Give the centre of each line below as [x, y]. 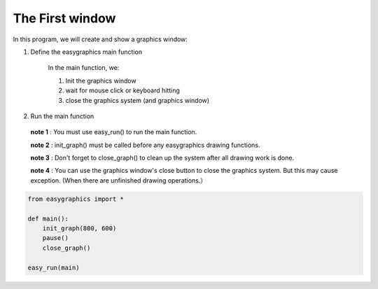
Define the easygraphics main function [86, 52]
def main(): [48, 218]
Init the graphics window [101, 80]
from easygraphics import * [76, 199]
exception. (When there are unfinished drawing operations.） [119, 180]
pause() [56, 238]
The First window [64, 18]
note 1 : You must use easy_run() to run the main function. [114, 132]
